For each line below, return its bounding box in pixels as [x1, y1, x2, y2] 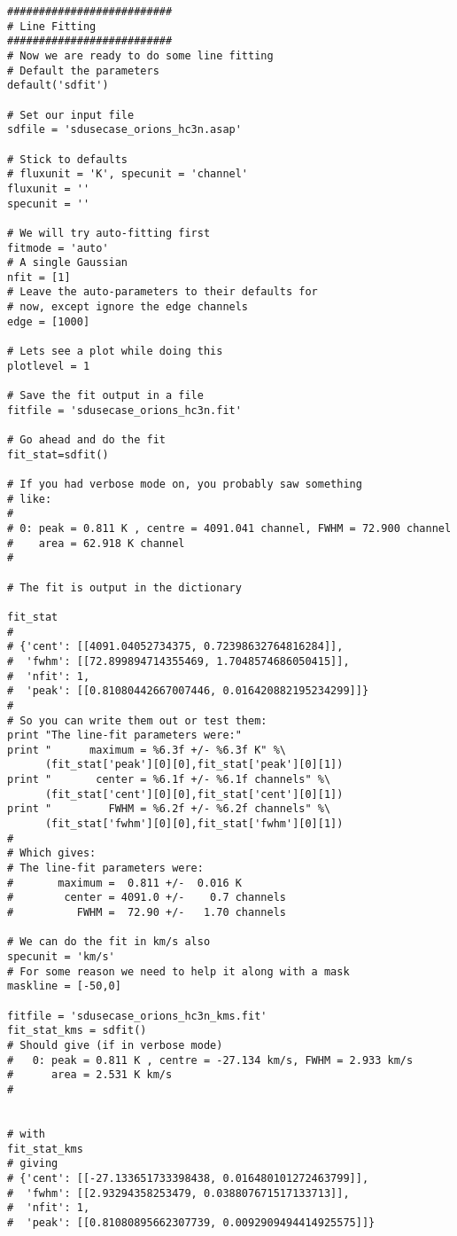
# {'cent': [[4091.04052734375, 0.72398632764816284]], [7, 640, 344, 653]
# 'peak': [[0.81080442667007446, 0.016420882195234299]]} [7, 684, 369, 698]
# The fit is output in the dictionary [7, 581, 242, 594]
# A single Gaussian [7, 256, 128, 270]
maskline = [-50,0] [7, 980, 121, 993]
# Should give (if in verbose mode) [7, 1038, 223, 1052]
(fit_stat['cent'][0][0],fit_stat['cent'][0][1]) [44, 787, 344, 801]
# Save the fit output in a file [7, 389, 204, 403]
